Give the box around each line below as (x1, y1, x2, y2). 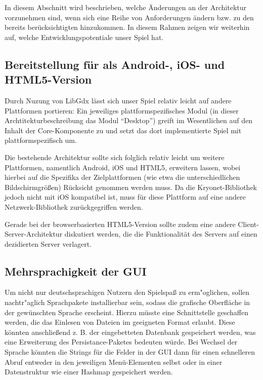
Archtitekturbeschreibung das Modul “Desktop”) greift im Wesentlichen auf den (5, 115, 252, 126)
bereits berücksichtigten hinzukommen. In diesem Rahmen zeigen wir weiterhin (5, 22, 250, 32)
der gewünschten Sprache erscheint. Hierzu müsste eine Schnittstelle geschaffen (5, 307, 248, 317)
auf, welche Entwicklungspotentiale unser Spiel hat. (5, 31, 164, 42)
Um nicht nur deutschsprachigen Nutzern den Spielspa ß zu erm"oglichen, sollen (5, 287, 250, 297)
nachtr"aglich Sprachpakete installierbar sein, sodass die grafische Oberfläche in (5, 297, 250, 308)
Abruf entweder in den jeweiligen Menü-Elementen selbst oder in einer (5, 356, 223, 367)
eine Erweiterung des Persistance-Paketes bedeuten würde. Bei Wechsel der (5, 336, 238, 347)
